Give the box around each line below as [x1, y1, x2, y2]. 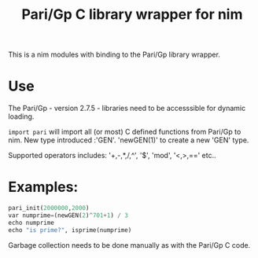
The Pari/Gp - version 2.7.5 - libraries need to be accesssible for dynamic [8, 104, 246, 113]
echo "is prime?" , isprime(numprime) [8, 226, 132, 234]
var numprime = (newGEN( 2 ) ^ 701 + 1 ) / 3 [8, 211, 128, 219]
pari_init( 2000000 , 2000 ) [8, 205, 90, 212]
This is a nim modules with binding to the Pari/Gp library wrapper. [8, 50, 220, 60]
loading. [8, 112, 35, 121]
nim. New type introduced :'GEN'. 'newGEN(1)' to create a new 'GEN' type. [8, 135, 249, 145]
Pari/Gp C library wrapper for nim [21, 6, 243, 24]
